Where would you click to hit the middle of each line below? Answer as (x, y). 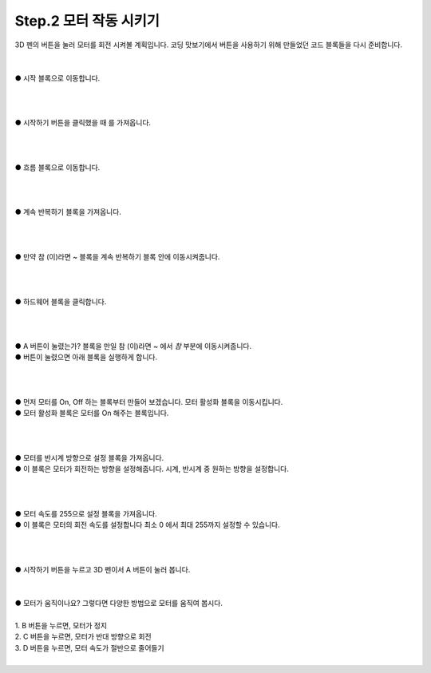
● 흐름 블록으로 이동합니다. (57, 167)
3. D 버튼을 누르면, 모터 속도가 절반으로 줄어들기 (89, 647)
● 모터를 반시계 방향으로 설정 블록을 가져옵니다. (89, 458)
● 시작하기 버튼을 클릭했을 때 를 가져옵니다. (83, 123)
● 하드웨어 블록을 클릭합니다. (61, 301)
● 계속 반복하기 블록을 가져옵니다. (68, 212)
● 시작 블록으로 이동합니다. (57, 78)
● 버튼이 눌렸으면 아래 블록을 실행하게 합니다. (86, 357)
